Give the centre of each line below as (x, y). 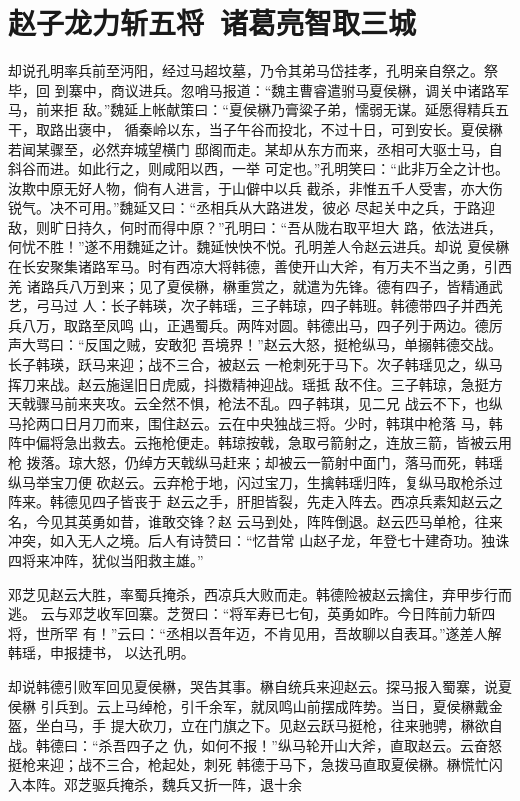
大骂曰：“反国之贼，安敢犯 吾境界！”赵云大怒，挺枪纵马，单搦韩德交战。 (261, 344)
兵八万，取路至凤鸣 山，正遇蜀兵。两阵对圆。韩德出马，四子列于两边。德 (248, 324)
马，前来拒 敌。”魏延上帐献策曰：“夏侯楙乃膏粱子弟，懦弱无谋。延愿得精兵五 (258, 109)
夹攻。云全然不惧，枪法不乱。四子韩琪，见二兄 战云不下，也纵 (297, 403)
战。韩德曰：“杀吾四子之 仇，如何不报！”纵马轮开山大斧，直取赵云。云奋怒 (255, 744)
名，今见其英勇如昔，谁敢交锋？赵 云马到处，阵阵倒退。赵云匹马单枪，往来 (255, 520)
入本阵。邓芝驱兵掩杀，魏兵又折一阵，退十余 (155, 783)
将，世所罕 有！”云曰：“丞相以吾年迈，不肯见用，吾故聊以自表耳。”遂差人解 (255, 632)
